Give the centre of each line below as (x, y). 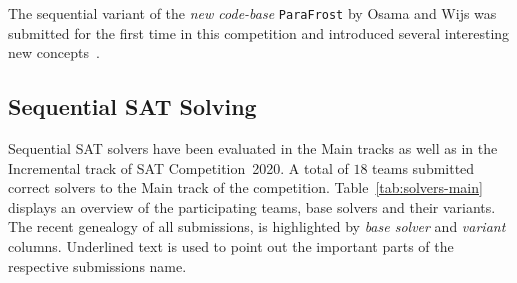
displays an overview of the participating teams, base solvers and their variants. (252, 206)
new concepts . (54, 52)
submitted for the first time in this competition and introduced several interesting (259, 32)
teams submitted (423, 167)
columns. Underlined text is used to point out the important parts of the (231, 246)
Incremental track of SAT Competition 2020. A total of (178, 167)
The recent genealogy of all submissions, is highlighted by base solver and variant (257, 226)
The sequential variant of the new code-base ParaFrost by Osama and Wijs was (252, 13)
